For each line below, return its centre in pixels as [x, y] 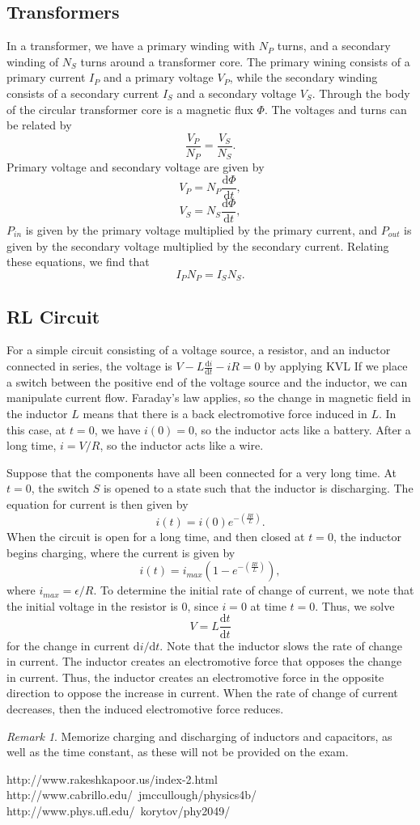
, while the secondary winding [303, 77]
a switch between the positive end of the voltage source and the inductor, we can [207, 381]
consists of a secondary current [83, 93]
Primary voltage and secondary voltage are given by [136, 167]
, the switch [60, 488]
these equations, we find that [78, 262]
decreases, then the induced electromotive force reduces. [145, 708]
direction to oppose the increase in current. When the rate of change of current [202, 693]
